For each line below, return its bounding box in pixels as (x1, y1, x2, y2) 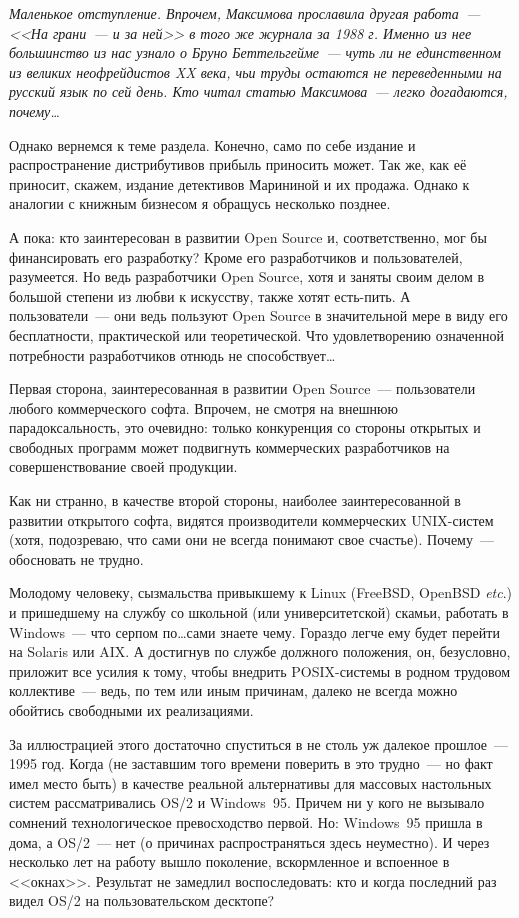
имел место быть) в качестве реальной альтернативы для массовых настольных (9, 772, 492, 793)
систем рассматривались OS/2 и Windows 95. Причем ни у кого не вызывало (9, 792, 485, 813)
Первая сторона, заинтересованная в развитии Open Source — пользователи (9, 378, 476, 399)
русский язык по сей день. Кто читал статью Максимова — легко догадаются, (9, 81, 508, 102)
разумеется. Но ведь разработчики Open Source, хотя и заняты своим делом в (9, 266, 485, 287)
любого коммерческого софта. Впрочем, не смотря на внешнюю (9, 397, 398, 418)
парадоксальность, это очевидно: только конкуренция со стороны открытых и (9, 417, 481, 438)
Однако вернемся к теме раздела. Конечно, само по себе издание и (9, 134, 416, 155)
